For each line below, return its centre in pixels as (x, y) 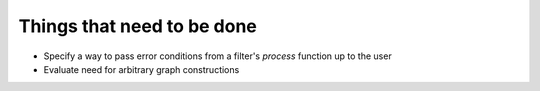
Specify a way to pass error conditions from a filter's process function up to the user (217, 56)
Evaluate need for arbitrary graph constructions (141, 69)
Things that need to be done (137, 26)
